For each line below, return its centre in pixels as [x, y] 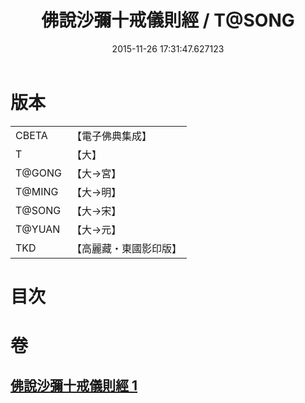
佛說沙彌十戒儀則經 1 [74, 386]
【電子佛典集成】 [111, 136]
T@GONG [38, 173]
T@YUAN [38, 229]
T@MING [37, 191]
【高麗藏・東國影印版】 [126, 248]
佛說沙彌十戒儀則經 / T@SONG [168, 20]
